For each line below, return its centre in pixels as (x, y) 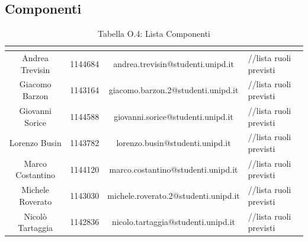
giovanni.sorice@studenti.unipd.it (174, 116)
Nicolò (35, 216)
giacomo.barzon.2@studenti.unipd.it (174, 90)
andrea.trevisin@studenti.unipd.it (174, 63)
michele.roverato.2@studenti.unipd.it (174, 196)
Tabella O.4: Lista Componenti (154, 34)
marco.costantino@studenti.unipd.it (174, 169)
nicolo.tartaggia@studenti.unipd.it (174, 222)
